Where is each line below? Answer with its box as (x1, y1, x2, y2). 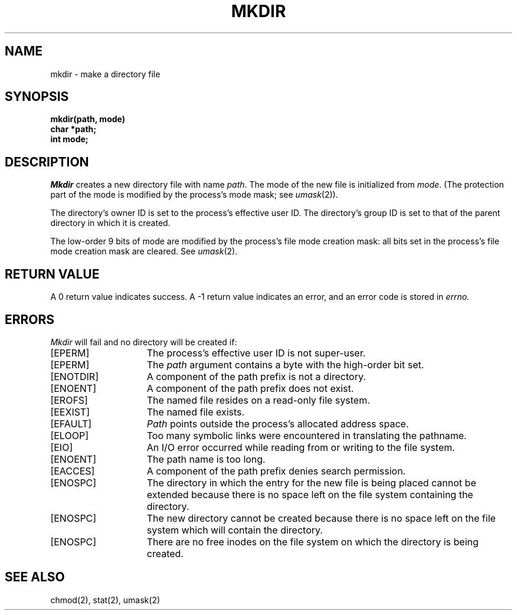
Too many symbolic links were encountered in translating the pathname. (146, 429, 467, 441)
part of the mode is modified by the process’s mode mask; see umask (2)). (50, 189, 338, 200)
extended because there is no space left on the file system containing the (146, 488, 473, 500)
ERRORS (5, 312, 55, 327)
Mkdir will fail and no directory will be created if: (50, 336, 237, 347)
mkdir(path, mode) (50, 114, 125, 125)
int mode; (50, 134, 89, 145)
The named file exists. (146, 405, 245, 418)
